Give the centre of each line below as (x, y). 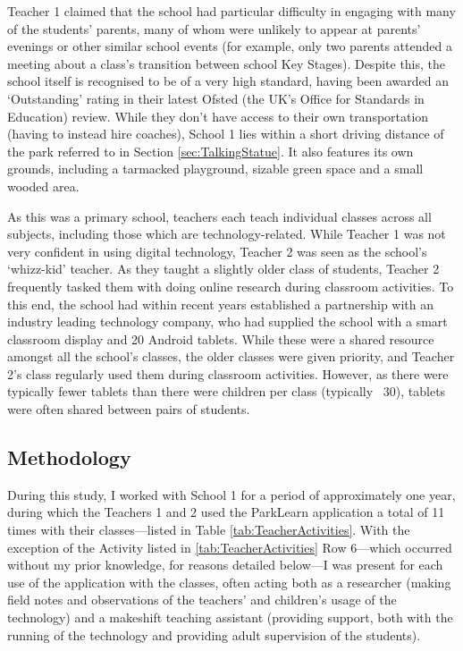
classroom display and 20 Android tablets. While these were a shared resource (221, 338)
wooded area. (43, 186)
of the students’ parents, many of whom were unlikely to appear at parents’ (214, 28)
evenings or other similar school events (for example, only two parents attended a (230, 46)
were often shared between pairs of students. (129, 409)
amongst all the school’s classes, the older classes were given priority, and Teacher (231, 356)
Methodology (69, 457)
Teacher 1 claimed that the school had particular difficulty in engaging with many (231, 11)
